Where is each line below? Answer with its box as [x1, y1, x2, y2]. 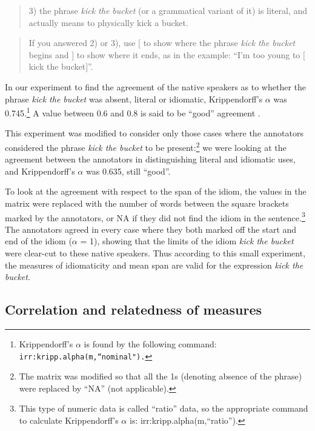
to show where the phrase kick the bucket [143, 36, 296, 49]
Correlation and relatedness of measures [5, 300, 262, 319]
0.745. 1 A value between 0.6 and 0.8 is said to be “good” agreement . [5, 105, 260, 119]
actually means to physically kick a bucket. [28, 16, 188, 28]
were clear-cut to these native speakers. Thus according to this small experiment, [5, 247, 306, 259]
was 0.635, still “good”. [85, 164, 171, 177]
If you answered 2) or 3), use [28, 36, 136, 49]
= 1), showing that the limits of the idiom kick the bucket [80, 235, 294, 247]
